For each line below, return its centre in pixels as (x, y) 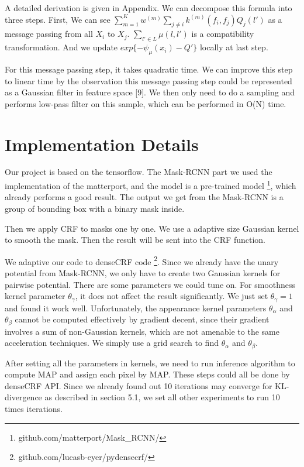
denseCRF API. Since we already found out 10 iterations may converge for (139, 385)
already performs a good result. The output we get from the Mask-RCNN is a (144, 197)
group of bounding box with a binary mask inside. (95, 208)
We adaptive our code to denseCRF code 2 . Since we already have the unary (142, 260)
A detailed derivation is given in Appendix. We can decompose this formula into (148, 8)
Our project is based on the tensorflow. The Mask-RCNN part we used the (139, 172)
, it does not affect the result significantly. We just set (172, 296)
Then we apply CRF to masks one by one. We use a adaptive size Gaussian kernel (152, 228)
